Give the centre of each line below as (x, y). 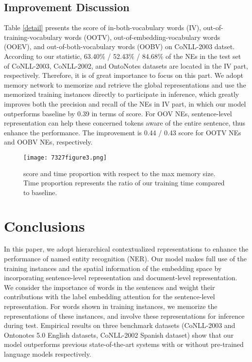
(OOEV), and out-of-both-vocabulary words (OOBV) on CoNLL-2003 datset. (119, 46)
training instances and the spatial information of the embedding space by (113, 268)
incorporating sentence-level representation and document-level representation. (121, 278)
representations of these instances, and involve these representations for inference (124, 316)
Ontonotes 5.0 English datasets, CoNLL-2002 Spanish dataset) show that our (119, 335)
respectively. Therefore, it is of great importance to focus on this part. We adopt (124, 75)
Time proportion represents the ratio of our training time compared (124, 183)
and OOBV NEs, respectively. (48, 142)
